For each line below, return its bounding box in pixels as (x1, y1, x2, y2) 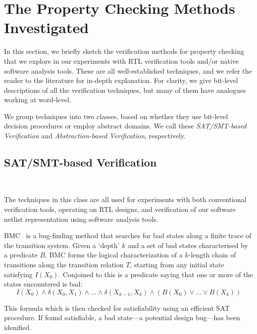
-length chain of (188, 250, 236, 260)
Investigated (4, 17, 89, 38)
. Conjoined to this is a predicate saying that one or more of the (58, 269, 253, 279)
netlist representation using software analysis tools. (4, 213, 158, 224)
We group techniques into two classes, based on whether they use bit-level (4, 111, 228, 121)
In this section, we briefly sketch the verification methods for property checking (4, 46, 245, 56)
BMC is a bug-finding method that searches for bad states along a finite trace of (4, 230, 252, 241)
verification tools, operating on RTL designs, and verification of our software (4, 204, 236, 214)
